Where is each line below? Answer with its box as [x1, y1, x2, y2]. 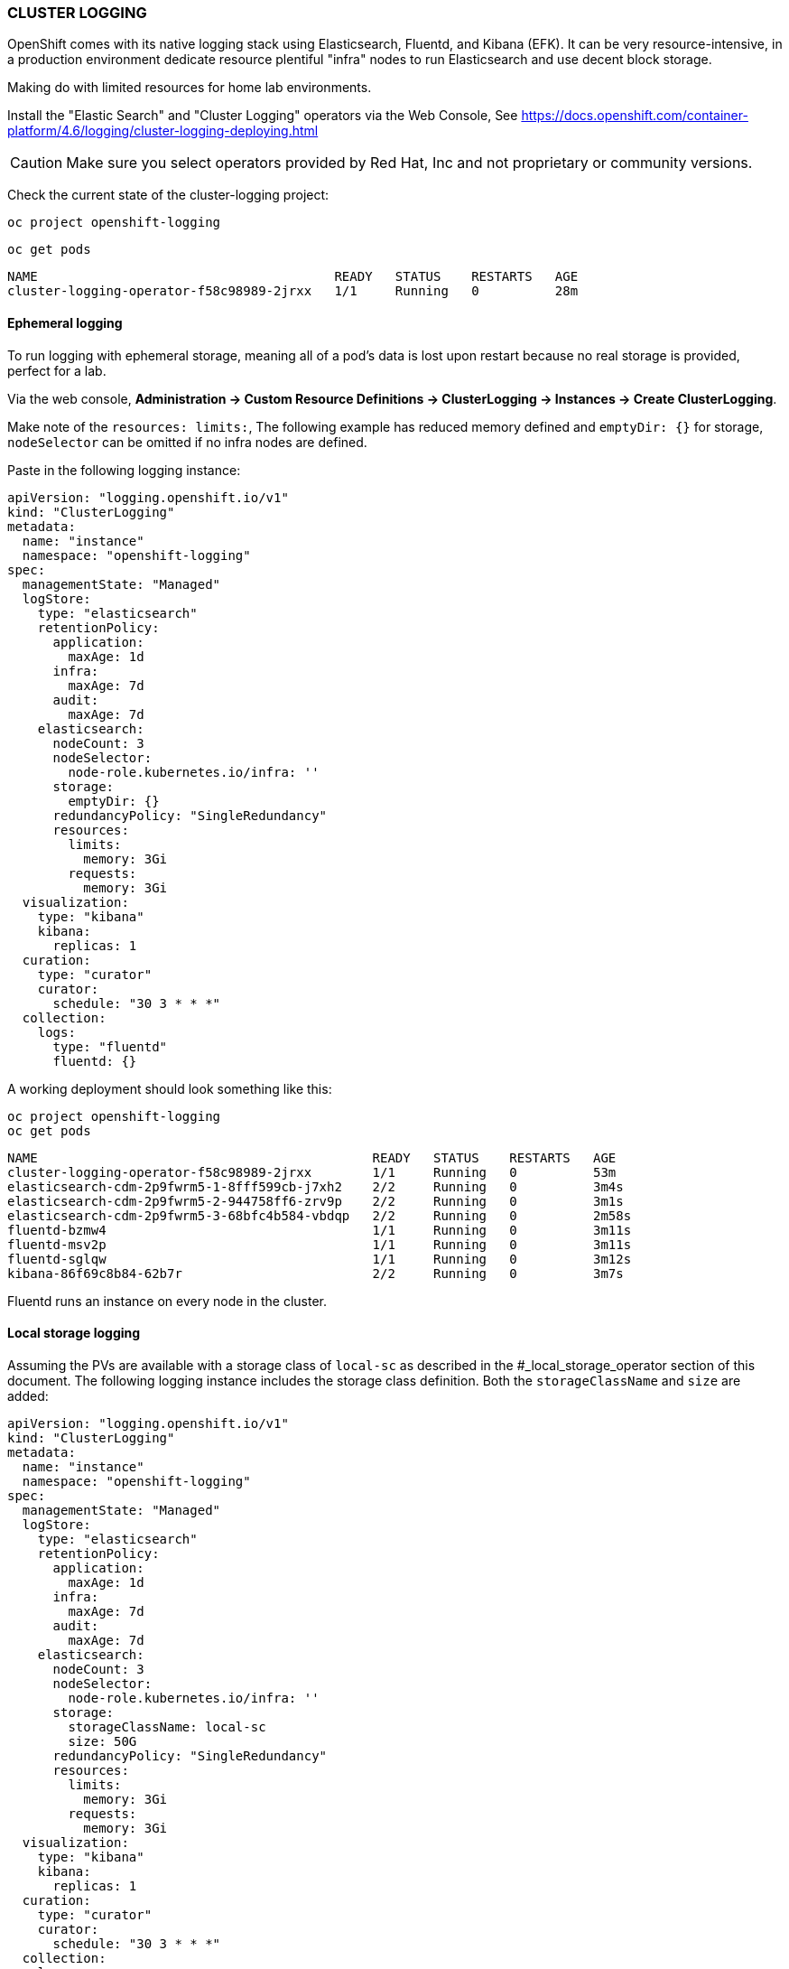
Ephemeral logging [7, 314, 123, 331]
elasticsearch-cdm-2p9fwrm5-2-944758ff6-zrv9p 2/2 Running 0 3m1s [7, 1193, 624, 1208]
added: [7, 1387, 49, 1404]
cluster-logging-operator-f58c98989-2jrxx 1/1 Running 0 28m [7, 284, 579, 299]
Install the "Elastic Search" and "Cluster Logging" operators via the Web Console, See [7, 107, 518, 124]
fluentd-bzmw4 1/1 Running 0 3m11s [7, 1222, 632, 1237]
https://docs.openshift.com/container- [521, 107, 748, 124]
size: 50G [68, 1733, 137, 1749]
